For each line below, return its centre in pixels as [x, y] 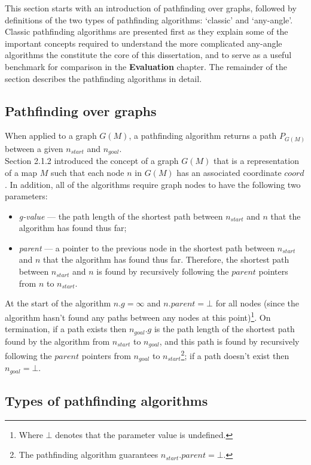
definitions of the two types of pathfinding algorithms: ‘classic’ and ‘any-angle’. [149, 19]
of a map [21, 172]
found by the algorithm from [57, 341]
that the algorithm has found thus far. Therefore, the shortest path [166, 259]
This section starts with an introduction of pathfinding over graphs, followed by [151, 8]
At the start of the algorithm [58, 303]
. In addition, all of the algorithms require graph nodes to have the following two [153, 184]
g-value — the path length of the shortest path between [121, 216]
